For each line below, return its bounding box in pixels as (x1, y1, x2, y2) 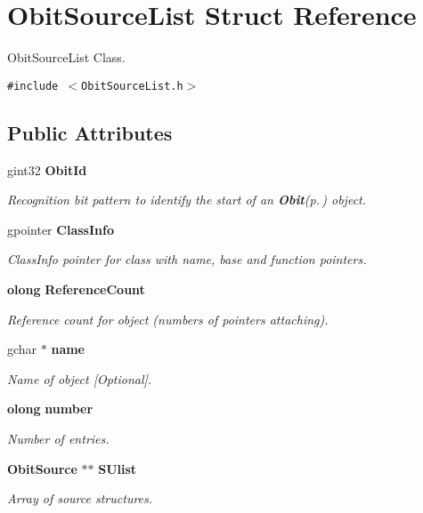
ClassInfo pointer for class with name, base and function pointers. (7, 250, 367, 269)
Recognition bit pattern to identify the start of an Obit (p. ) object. (7, 190, 367, 209)
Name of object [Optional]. (7, 369, 152, 388)
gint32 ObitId (7, 160, 87, 179)
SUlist (98, 459, 137, 477)
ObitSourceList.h (81, 79, 183, 92)
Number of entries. (7, 429, 110, 447)
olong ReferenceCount (7, 279, 145, 298)
